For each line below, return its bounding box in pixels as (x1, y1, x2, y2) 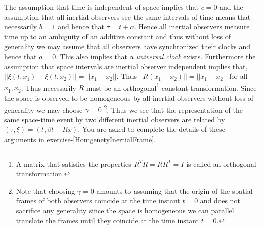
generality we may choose (4, 104, 83, 115)
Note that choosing (16, 185, 75, 196)
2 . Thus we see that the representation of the (104, 103, 243, 115)
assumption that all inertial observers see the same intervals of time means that (4, 11, 251, 22)
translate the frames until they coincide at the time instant (16, 215, 199, 225)
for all (229, 71, 248, 81)
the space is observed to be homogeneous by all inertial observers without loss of (4, 93, 254, 103)
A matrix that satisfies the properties (16, 158, 131, 169)
